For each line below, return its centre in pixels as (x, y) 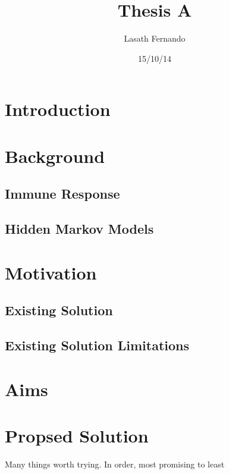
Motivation (51, 272)
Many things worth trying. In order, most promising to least (115, 464)
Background (55, 156)
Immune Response (62, 194)
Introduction (58, 109)
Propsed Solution (77, 435)
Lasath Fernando (155, 38)
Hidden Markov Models (79, 229)
